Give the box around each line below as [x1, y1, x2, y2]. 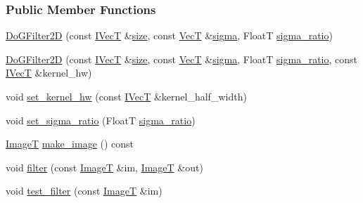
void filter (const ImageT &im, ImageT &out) [6, 159, 203, 174]
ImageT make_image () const [6, 136, 134, 151]
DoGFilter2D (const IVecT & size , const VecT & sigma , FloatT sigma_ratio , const [6, 51, 358, 66]
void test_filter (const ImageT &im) [6, 183, 163, 198]
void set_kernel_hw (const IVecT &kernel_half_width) [6, 89, 247, 103]
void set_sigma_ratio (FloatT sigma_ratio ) [6, 112, 196, 127]
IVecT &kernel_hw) [6, 65, 92, 80]
